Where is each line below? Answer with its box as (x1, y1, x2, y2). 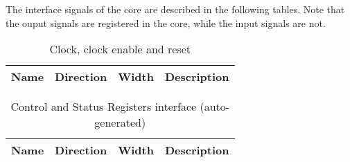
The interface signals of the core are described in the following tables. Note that (6, 2, 345, 16)
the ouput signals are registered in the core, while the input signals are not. (6, 15, 326, 30)
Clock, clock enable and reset (49, 41, 191, 57)
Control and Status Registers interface (10, 98, 197, 115)
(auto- (200, 98, 230, 115)
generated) (94, 114, 146, 131)
